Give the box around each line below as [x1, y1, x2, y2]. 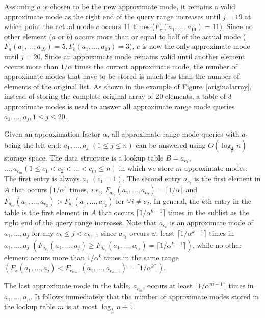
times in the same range [104, 252, 179, 262]
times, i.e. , [69, 184, 103, 195]
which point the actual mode [4, 21, 94, 32]
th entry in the [205, 195, 252, 206]
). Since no [219, 21, 253, 32]
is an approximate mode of [170, 217, 253, 227]
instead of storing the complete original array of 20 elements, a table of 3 [4, 91, 232, 101]
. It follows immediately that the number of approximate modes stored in [30, 291, 259, 302]
